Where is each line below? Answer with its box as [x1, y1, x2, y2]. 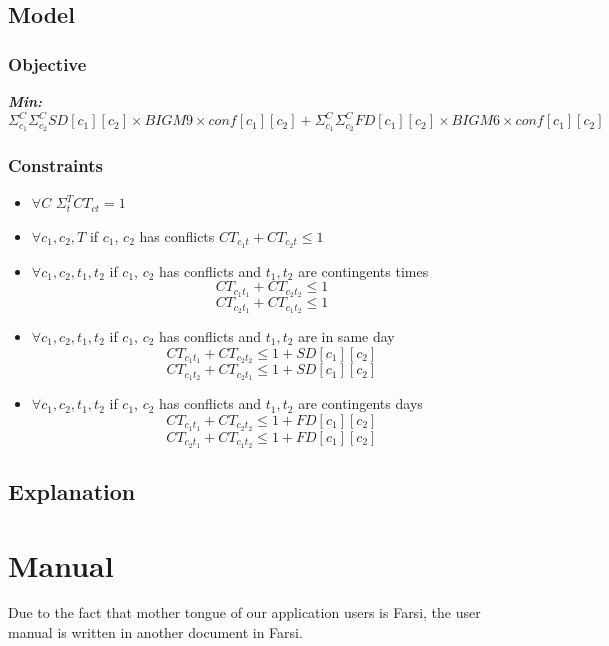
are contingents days [298, 393, 423, 414]
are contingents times [298, 260, 429, 281]
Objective [8, 51, 87, 76]
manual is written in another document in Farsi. [8, 622, 303, 643]
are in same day [298, 325, 395, 346]
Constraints [8, 152, 103, 177]
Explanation [8, 475, 136, 506]
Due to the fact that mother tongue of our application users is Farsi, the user [8, 602, 481, 623]
